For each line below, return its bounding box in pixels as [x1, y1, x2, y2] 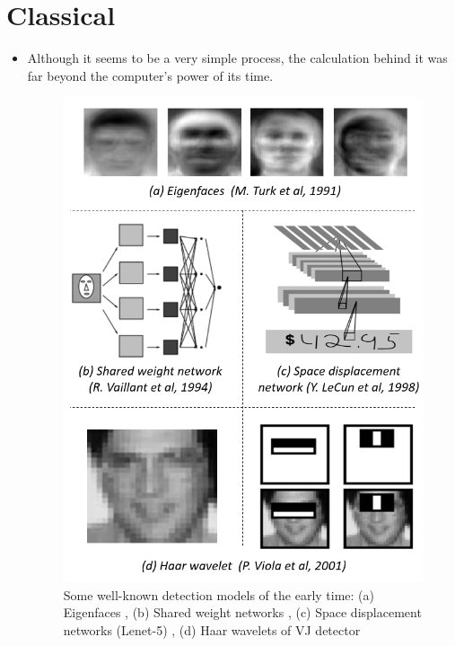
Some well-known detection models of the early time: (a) [63, 585, 374, 604]
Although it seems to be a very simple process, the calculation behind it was [27, 49, 448, 67]
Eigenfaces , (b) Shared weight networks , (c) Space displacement [63, 603, 422, 622]
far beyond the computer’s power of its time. [27, 66, 274, 84]
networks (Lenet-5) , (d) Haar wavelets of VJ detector [63, 620, 361, 639]
